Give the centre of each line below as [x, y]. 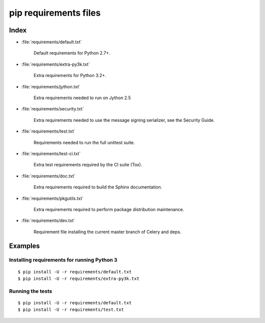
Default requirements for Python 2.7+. [72, 53]
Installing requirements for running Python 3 [63, 260]
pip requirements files [55, 13]
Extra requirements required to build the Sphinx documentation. [98, 187]
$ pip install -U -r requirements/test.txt [71, 310]
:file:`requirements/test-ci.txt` [51, 153]
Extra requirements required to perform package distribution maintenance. [109, 209]
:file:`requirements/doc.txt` [48, 176]
